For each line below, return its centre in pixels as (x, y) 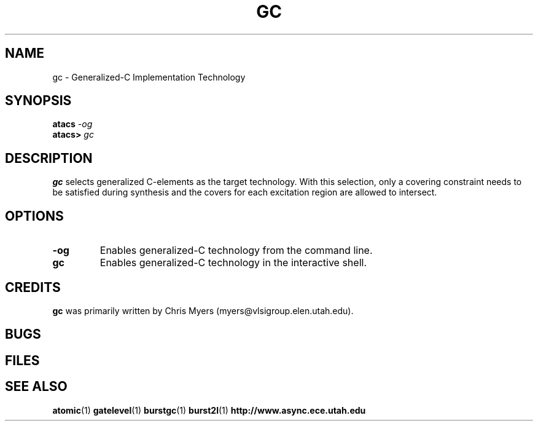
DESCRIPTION (49, 158)
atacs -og (72, 124)
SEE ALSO (36, 387)
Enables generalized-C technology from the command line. (236, 250)
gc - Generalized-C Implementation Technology (149, 77)
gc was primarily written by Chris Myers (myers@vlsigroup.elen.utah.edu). (203, 310)
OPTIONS (34, 216)
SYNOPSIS (38, 101)
